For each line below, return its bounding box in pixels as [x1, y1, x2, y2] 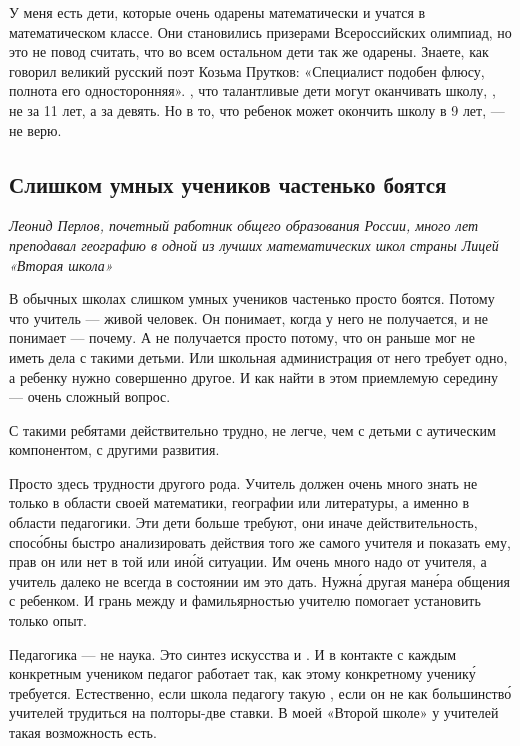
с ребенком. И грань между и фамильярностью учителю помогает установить [9, 590, 481, 611]
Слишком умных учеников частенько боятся [9, 168, 447, 199]
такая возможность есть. [9, 722, 157, 743]
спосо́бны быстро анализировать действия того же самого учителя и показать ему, [9, 531, 511, 552]
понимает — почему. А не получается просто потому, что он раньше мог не [9, 327, 475, 348]
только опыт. [9, 610, 87, 631]
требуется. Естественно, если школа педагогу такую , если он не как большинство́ [9, 682, 512, 703]
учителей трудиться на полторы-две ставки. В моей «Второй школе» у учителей [9, 702, 499, 723]
